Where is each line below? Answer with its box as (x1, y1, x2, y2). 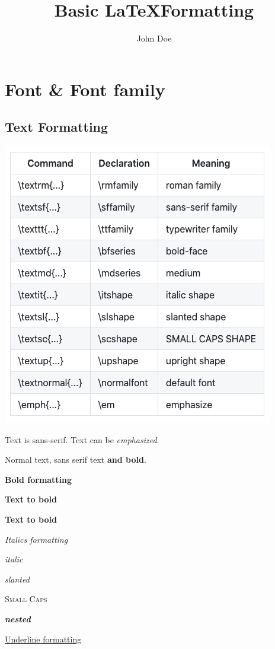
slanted (5, 572, 30, 585)
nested (5, 613, 31, 625)
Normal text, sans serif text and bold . (5, 453, 146, 466)
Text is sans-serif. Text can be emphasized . (5, 433, 159, 446)
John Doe (136, 32, 172, 44)
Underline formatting (5, 632, 82, 645)
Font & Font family (5, 77, 165, 101)
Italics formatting (5, 533, 68, 545)
